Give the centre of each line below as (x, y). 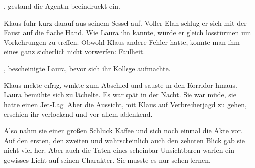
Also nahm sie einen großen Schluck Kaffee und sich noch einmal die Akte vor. (123, 130)
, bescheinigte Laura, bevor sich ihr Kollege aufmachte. (87, 68)
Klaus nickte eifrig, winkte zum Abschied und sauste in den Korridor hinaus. (121, 85)
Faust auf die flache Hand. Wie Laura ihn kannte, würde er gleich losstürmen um (127, 32)
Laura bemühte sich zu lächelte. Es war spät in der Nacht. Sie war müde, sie (120, 95)
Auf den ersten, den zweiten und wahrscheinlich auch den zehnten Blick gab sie (125, 140)
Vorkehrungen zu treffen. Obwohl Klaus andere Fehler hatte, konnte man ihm (122, 42)
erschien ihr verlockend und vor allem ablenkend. (78, 114)
